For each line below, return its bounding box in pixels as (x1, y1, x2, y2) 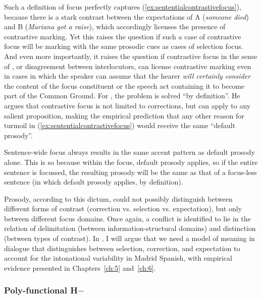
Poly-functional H (4, 284, 78, 296)
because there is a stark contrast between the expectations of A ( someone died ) (4, 11, 249, 22)
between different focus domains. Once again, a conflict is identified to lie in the (4, 213, 251, 223)
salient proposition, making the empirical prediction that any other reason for (4, 110, 244, 121)
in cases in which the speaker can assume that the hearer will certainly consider (4, 71, 251, 81)
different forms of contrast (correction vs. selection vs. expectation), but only (4, 203, 242, 214)
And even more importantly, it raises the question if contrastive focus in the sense (4, 50, 257, 61)
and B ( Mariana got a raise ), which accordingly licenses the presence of (4, 21, 226, 32)
